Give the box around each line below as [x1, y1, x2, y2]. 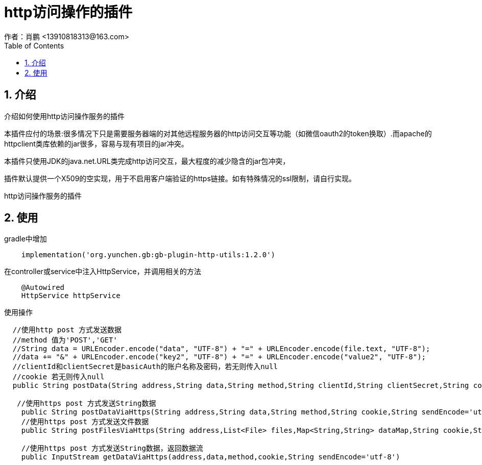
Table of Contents [4, 41, 64, 50]
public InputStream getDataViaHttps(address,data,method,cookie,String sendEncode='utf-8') [21, 453, 400, 461]
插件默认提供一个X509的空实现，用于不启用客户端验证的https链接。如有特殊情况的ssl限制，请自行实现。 [4, 174, 356, 183]
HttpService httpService [21, 291, 120, 300]
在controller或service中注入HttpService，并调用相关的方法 [4, 267, 201, 276]
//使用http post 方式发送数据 [12, 326, 122, 334]
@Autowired [21, 283, 65, 292]
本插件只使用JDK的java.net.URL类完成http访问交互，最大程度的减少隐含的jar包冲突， [4, 156, 290, 165]
